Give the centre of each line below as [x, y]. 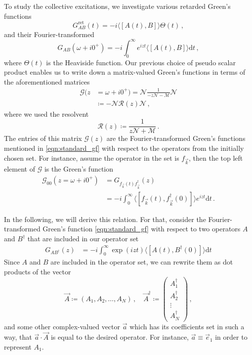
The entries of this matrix [43, 138]
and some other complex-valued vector [62, 326]
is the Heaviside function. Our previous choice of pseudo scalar [141, 62]
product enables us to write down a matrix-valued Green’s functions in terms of [125, 72]
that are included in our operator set [83, 239]
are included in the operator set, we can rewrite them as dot [142, 262]
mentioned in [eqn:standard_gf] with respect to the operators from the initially [124, 148]
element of [20, 169]
